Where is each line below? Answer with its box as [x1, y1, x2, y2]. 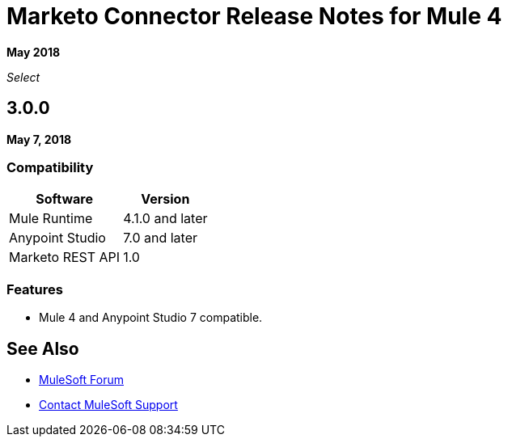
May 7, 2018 [6, 132, 72, 146]
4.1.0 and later [123, 210, 208, 227]
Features [6, 281, 63, 297]
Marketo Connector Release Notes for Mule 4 [6, 2, 502, 30]
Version [141, 191, 190, 208]
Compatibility [6, 158, 94, 175]
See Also [6, 338, 79, 359]
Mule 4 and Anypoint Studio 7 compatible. [39, 310, 263, 325]
